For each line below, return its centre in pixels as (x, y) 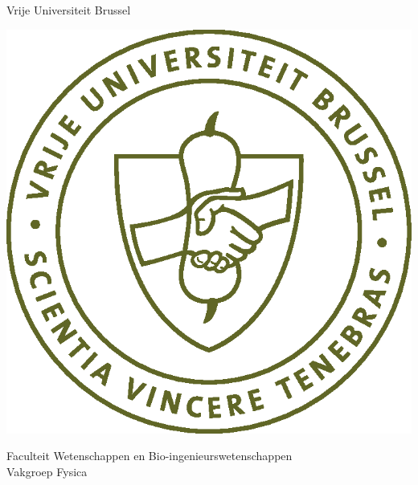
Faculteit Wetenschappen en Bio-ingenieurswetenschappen (150, 456)
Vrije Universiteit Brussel (69, 10)
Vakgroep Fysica (47, 472)
